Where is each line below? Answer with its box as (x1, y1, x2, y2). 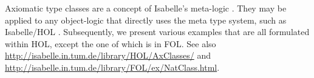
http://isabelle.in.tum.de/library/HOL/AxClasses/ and (5, 49, 211, 62)
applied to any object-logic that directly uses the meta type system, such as (5, 13, 287, 26)
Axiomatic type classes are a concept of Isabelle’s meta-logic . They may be (5, 2, 287, 14)
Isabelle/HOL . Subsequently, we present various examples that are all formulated (5, 25, 310, 38)
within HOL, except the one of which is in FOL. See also (5, 37, 216, 50)
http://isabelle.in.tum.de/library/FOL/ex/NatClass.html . (5, 60, 220, 73)
